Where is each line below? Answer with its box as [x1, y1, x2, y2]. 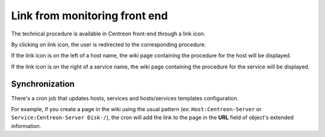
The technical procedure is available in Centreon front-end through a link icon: [11, 30, 206, 37]
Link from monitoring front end [11, 9, 168, 22]
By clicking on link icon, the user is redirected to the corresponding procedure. [11, 41, 206, 48]
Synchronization [11, 79, 75, 89]
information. [11, 122, 42, 129]
